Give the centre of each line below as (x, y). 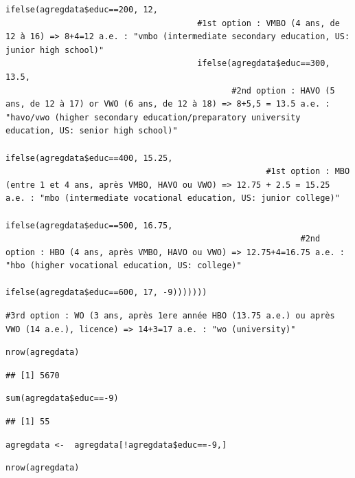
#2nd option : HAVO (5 (283, 90)
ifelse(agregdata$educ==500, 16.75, (89, 225)
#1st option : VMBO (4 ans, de (268, 23)
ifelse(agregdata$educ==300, (264, 64)
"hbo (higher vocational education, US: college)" (124, 266)
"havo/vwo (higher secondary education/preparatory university (153, 117)
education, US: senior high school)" (92, 131)
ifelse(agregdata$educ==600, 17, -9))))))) (106, 293)
